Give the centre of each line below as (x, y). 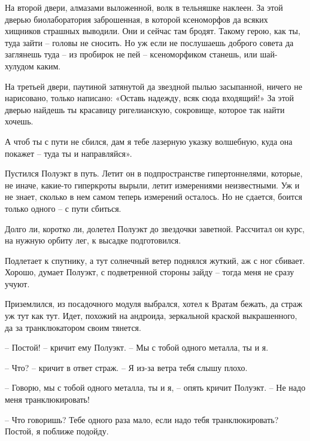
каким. (49, 66)
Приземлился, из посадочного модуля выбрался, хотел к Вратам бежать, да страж (154, 304)
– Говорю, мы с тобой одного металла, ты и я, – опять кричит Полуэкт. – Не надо (155, 387)
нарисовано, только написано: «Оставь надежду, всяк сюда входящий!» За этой (150, 98)
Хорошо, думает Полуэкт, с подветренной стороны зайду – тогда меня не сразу (150, 272)
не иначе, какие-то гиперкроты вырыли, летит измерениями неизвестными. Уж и (152, 185)
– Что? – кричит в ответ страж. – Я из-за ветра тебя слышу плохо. (126, 367)
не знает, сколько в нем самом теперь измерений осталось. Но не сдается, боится (154, 197)
